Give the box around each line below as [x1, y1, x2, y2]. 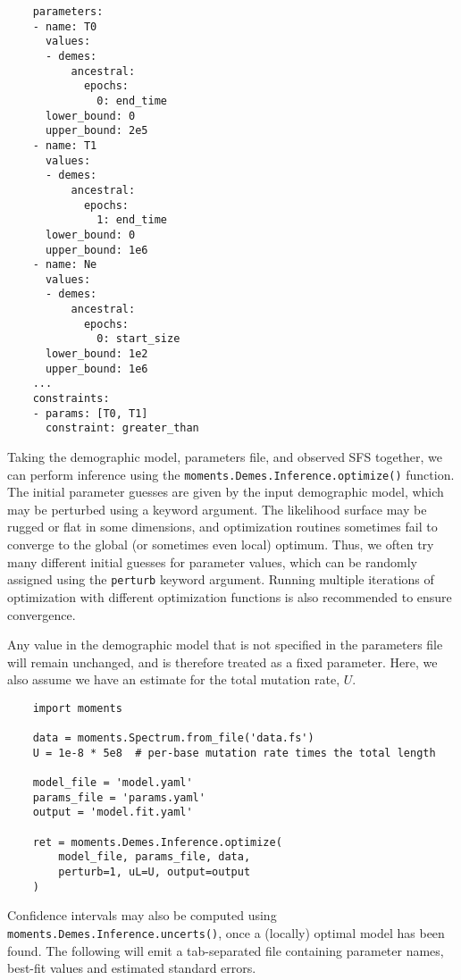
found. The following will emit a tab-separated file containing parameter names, [7, 941, 444, 959]
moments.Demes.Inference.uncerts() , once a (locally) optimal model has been [7, 924, 445, 942]
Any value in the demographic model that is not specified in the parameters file [7, 635, 443, 654]
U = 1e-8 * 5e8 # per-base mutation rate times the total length [32, 746, 436, 759]
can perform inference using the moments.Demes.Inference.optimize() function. [7, 465, 455, 483]
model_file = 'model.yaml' [32, 776, 193, 790]
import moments [32, 701, 122, 715]
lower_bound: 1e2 [45, 348, 148, 361]
